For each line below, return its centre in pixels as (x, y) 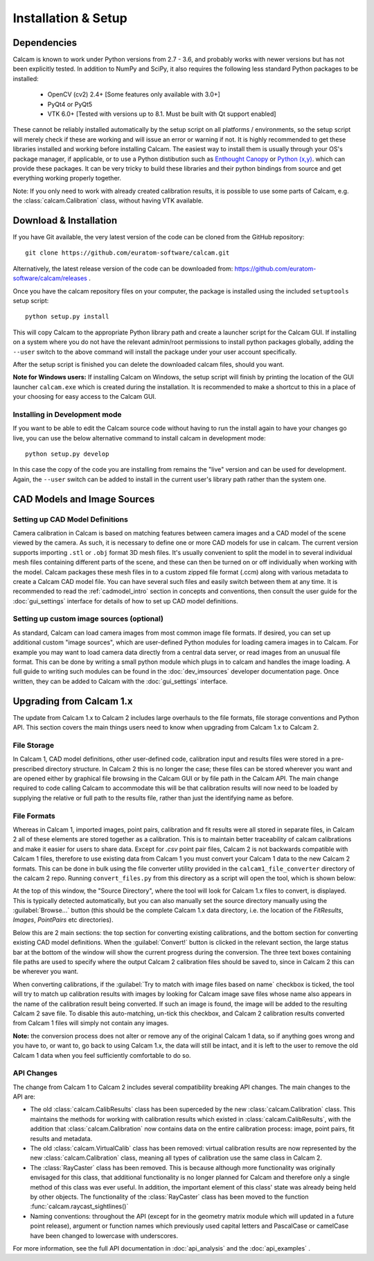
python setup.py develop (67, 454)
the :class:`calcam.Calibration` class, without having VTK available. (108, 200)
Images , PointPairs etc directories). (63, 920)
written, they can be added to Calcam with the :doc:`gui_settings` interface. (120, 681)
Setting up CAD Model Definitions (70, 519)
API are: (24, 1097)
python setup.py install (67, 317)
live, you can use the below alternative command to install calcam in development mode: (139, 438)
